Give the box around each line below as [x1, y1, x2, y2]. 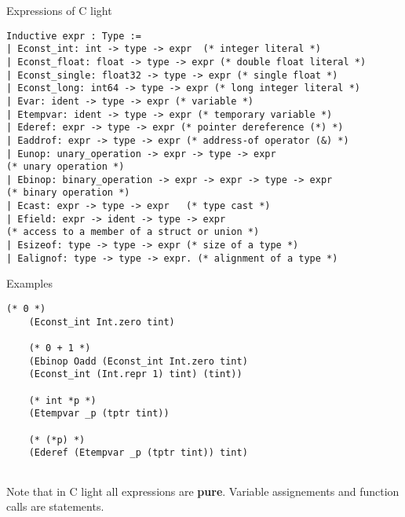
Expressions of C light [6, 2, 112, 18]
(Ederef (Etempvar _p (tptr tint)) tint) [28, 447, 248, 459]
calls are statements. [6, 498, 104, 515]
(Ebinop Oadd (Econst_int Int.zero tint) [28, 355, 248, 367]
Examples [6, 275, 53, 291]
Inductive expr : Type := [6, 30, 141, 42]
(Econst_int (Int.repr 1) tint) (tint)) [28, 368, 243, 380]
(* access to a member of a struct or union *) [6, 226, 260, 238]
